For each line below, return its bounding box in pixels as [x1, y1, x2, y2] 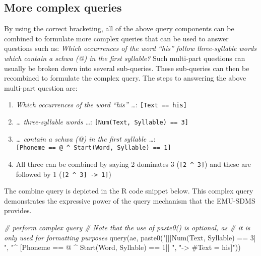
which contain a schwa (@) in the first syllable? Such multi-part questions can [4, 52, 245, 63]
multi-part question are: [4, 82, 78, 93]
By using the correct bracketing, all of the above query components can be [4, 23, 234, 34]
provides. [4, 205, 32, 216]
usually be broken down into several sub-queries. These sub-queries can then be [4, 62, 249, 73]
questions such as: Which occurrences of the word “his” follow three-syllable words [4, 43, 257, 53]
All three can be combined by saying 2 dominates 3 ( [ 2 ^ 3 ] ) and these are [16, 158, 251, 169]
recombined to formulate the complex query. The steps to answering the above [4, 73, 246, 83]
